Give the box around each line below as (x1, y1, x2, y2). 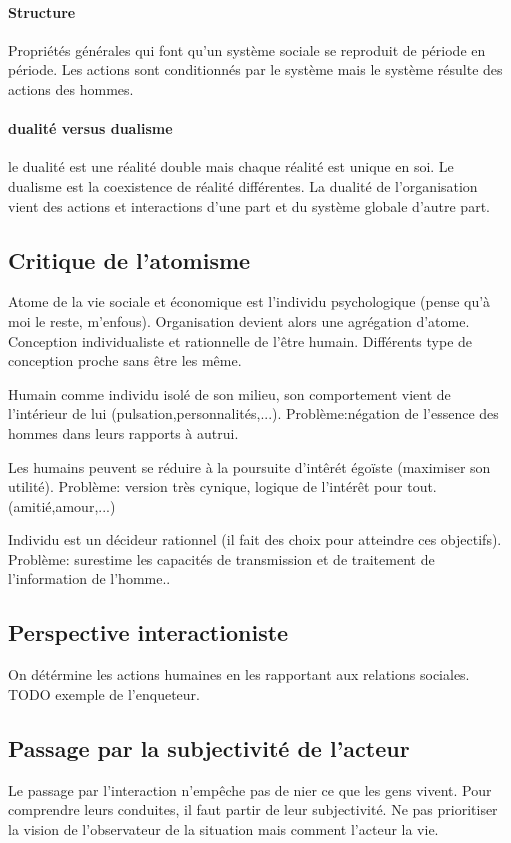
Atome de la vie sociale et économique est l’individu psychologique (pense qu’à (8, 291, 491, 312)
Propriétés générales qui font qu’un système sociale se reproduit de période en (8, 39, 486, 60)
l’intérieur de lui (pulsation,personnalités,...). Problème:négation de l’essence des (8, 403, 499, 424)
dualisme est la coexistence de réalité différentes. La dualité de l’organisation (8, 175, 478, 196)
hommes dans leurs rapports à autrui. (8, 422, 239, 443)
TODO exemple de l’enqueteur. (8, 683, 200, 704)
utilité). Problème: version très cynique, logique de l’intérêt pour (8, 476, 403, 497)
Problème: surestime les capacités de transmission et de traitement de (8, 548, 435, 569)
